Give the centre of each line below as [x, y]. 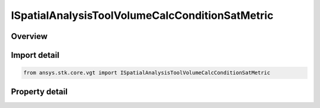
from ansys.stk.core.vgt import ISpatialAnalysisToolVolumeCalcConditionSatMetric [147, 73]
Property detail [39, 91]
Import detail [35, 55]
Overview [29, 36]
